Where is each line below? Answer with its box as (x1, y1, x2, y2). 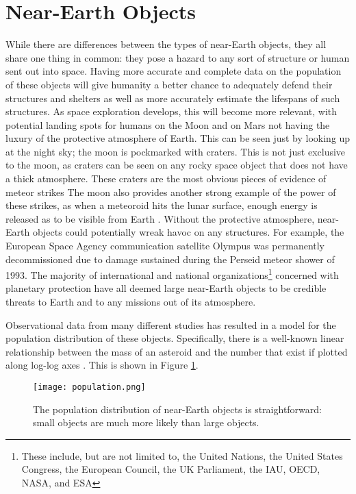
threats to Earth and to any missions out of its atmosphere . (5, 295, 256, 309)
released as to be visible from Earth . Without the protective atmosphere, (5, 211, 315, 225)
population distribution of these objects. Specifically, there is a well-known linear (5, 331, 344, 345)
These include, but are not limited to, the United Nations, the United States (21, 448, 343, 462)
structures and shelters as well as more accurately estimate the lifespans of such (5, 90, 340, 105)
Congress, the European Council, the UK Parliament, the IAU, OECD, (21, 462, 320, 476)
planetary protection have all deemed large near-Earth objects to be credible (5, 281, 327, 295)
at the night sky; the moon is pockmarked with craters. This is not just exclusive (5, 144, 346, 158)
